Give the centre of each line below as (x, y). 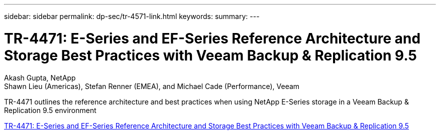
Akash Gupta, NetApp (40, 77)
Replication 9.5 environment (50, 110)
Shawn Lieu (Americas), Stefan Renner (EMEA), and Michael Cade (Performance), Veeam (152, 86)
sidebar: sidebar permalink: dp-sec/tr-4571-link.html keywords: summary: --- (132, 16)
